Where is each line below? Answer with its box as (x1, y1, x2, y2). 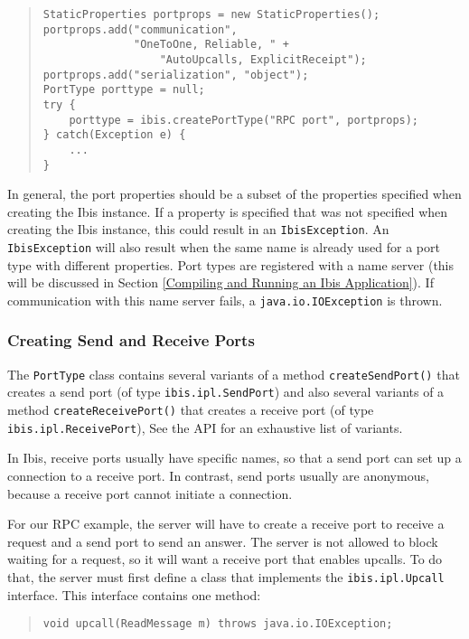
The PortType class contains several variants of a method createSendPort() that (7, 364, 460, 383)
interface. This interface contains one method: (7, 585, 261, 604)
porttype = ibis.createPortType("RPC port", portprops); (69, 113, 419, 127)
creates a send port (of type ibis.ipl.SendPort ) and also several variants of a (7, 382, 445, 401)
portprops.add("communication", (42, 23, 238, 36)
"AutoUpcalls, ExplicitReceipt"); (159, 52, 367, 66)
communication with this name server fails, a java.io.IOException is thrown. (7, 290, 443, 309)
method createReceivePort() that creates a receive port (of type (7, 400, 374, 419)
